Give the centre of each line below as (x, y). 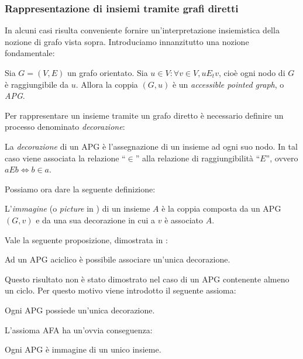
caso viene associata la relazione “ (65, 158)
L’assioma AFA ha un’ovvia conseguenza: (79, 329)
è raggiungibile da (37, 84)
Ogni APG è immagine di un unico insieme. (83, 349)
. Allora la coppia (107, 84)
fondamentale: (30, 53)
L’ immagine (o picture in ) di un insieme (78, 208)
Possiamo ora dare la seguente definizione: (80, 189)
